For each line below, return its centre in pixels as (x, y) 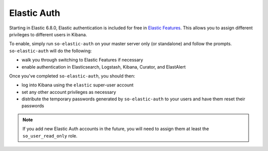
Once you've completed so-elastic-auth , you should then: (72, 76)
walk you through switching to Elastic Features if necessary (82, 60)
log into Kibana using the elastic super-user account (78, 85)
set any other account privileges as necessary (69, 92)
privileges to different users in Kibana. (48, 34)
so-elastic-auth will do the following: (50, 51)
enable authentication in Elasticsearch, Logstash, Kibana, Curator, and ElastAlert (104, 67)
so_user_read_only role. (50, 136)
